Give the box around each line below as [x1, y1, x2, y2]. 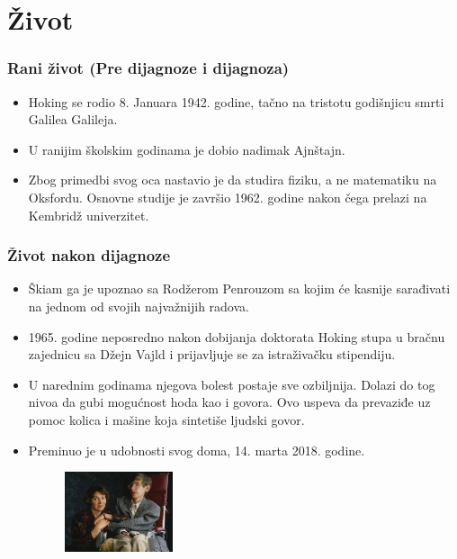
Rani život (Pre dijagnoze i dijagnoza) [7, 57, 290, 79]
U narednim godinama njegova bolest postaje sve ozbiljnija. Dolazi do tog [28, 374, 435, 393]
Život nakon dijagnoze [7, 244, 171, 266]
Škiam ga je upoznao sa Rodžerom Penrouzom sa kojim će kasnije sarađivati [28, 279, 451, 298]
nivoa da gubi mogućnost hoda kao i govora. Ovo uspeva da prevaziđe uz [28, 392, 431, 411]
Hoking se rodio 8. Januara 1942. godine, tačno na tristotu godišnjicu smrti [28, 92, 444, 111]
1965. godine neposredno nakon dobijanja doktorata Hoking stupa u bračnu [28, 327, 445, 346]
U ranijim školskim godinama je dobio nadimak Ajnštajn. [28, 140, 345, 158]
